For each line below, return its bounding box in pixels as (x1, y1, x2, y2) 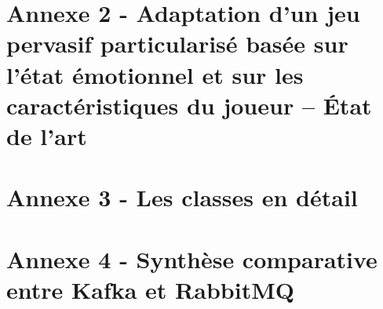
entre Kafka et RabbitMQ (6, 273, 294, 305)
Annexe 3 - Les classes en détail (6, 181, 358, 213)
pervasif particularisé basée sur (6, 27, 348, 60)
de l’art (6, 119, 87, 151)
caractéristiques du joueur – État (6, 89, 372, 121)
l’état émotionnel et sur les (6, 58, 304, 90)
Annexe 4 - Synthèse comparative (6, 242, 378, 274)
